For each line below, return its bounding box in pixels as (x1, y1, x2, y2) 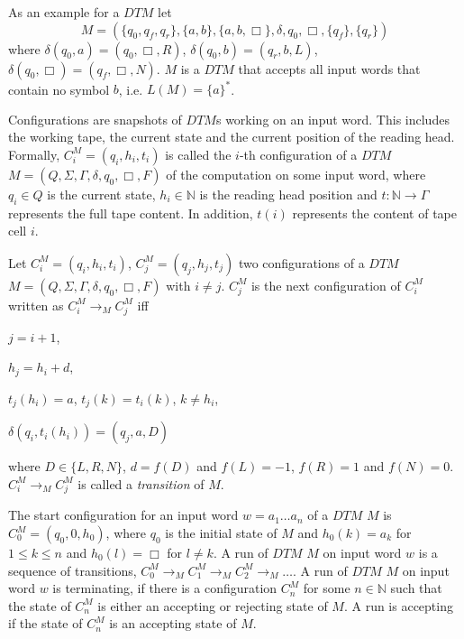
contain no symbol (8, 79, 110, 98)
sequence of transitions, (8, 560, 137, 579)
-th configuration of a (239, 144, 358, 163)
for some (303, 579, 350, 597)
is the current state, (47, 184, 156, 203)
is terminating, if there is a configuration (52, 579, 277, 597)
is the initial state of (165, 523, 277, 542)
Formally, (8, 144, 60, 163)
